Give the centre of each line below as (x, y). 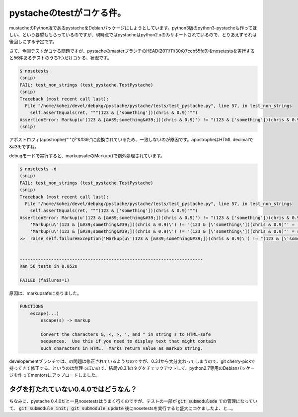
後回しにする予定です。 (33, 42)
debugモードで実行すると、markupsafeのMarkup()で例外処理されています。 (87, 156)
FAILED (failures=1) (44, 280)
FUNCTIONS (32, 307)
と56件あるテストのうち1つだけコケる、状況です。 (60, 58)
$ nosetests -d (38, 169)
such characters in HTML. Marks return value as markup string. (122, 348)
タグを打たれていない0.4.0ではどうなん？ (73, 389)
